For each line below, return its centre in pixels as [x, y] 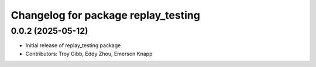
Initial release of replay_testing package [73, 45]
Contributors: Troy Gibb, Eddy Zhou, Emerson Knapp [89, 54]
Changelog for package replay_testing [105, 15]
